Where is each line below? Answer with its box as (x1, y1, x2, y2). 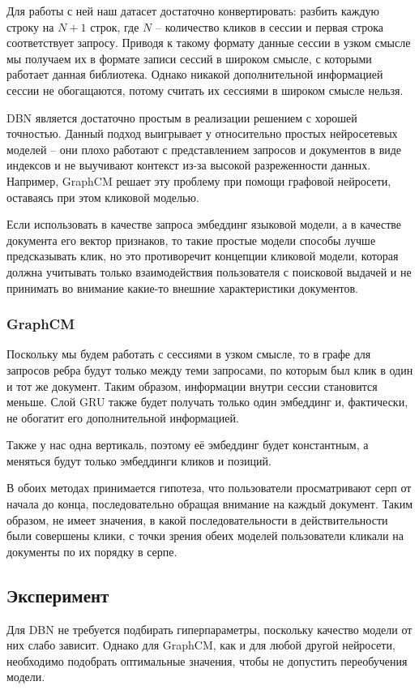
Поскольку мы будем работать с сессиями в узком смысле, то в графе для (6, 345, 371, 362)
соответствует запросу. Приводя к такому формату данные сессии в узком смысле (6, 34, 411, 51)
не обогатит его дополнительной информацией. (6, 409, 239, 426)
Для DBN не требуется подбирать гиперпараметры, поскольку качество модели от (6, 620, 413, 637)
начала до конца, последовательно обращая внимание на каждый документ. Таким (6, 495, 413, 512)
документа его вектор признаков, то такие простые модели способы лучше (6, 231, 376, 248)
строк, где (90, 18, 139, 35)
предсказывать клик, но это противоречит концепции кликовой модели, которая (6, 247, 399, 264)
